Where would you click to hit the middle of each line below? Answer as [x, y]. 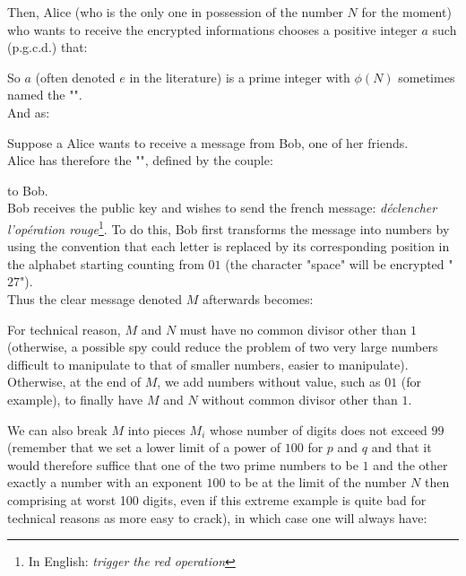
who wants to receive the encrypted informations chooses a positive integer [212, 29]
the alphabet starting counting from [106, 263]
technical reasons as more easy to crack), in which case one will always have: [217, 517]
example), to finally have [75, 399]
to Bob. [28, 190]
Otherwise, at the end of [74, 382]
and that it [401, 447]
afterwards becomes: [258, 298]
